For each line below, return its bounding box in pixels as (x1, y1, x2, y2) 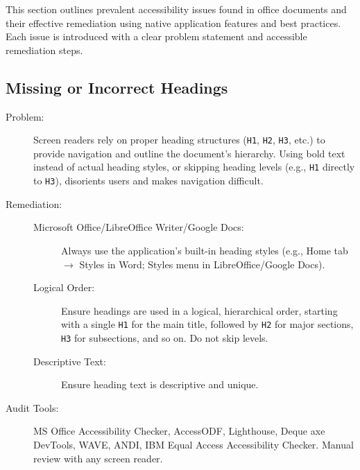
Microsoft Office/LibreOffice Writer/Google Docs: (33, 220, 244, 234)
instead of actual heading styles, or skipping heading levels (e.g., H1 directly (33, 159, 355, 174)
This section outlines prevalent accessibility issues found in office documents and (6, 2, 347, 16)
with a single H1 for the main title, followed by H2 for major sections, (61, 317, 354, 331)
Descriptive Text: (33, 354, 106, 368)
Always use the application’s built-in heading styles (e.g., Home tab (61, 243, 348, 257)
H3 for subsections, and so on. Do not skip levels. (61, 330, 268, 345)
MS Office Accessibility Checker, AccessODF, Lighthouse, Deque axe (33, 424, 325, 438)
